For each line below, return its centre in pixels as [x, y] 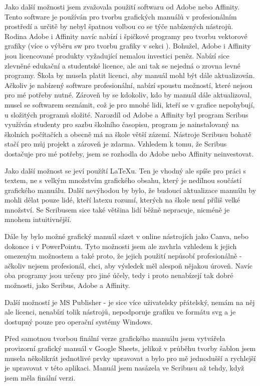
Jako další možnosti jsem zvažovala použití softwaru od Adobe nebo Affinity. [122, 6]
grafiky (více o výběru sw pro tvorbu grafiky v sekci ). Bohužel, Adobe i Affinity [128, 46]
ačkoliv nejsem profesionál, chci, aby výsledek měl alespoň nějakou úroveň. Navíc [129, 265]
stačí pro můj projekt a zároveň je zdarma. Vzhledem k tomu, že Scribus [116, 144]
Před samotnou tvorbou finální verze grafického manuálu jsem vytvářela [115, 338]
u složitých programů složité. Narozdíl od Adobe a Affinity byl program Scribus [126, 114]
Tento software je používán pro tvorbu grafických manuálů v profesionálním [121, 16]
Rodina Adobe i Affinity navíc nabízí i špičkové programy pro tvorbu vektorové [126, 36]
